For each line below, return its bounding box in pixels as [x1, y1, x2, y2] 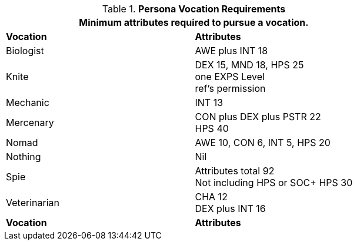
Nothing [6, 151, 41, 163]
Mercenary [6, 117, 54, 128]
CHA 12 [195, 191, 228, 203]
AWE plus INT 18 [195, 45, 268, 57]
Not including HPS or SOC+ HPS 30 [195, 177, 353, 188]
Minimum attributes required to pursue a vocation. [79, 16, 309, 28]
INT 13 [195, 97, 223, 108]
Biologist [6, 45, 44, 57]
